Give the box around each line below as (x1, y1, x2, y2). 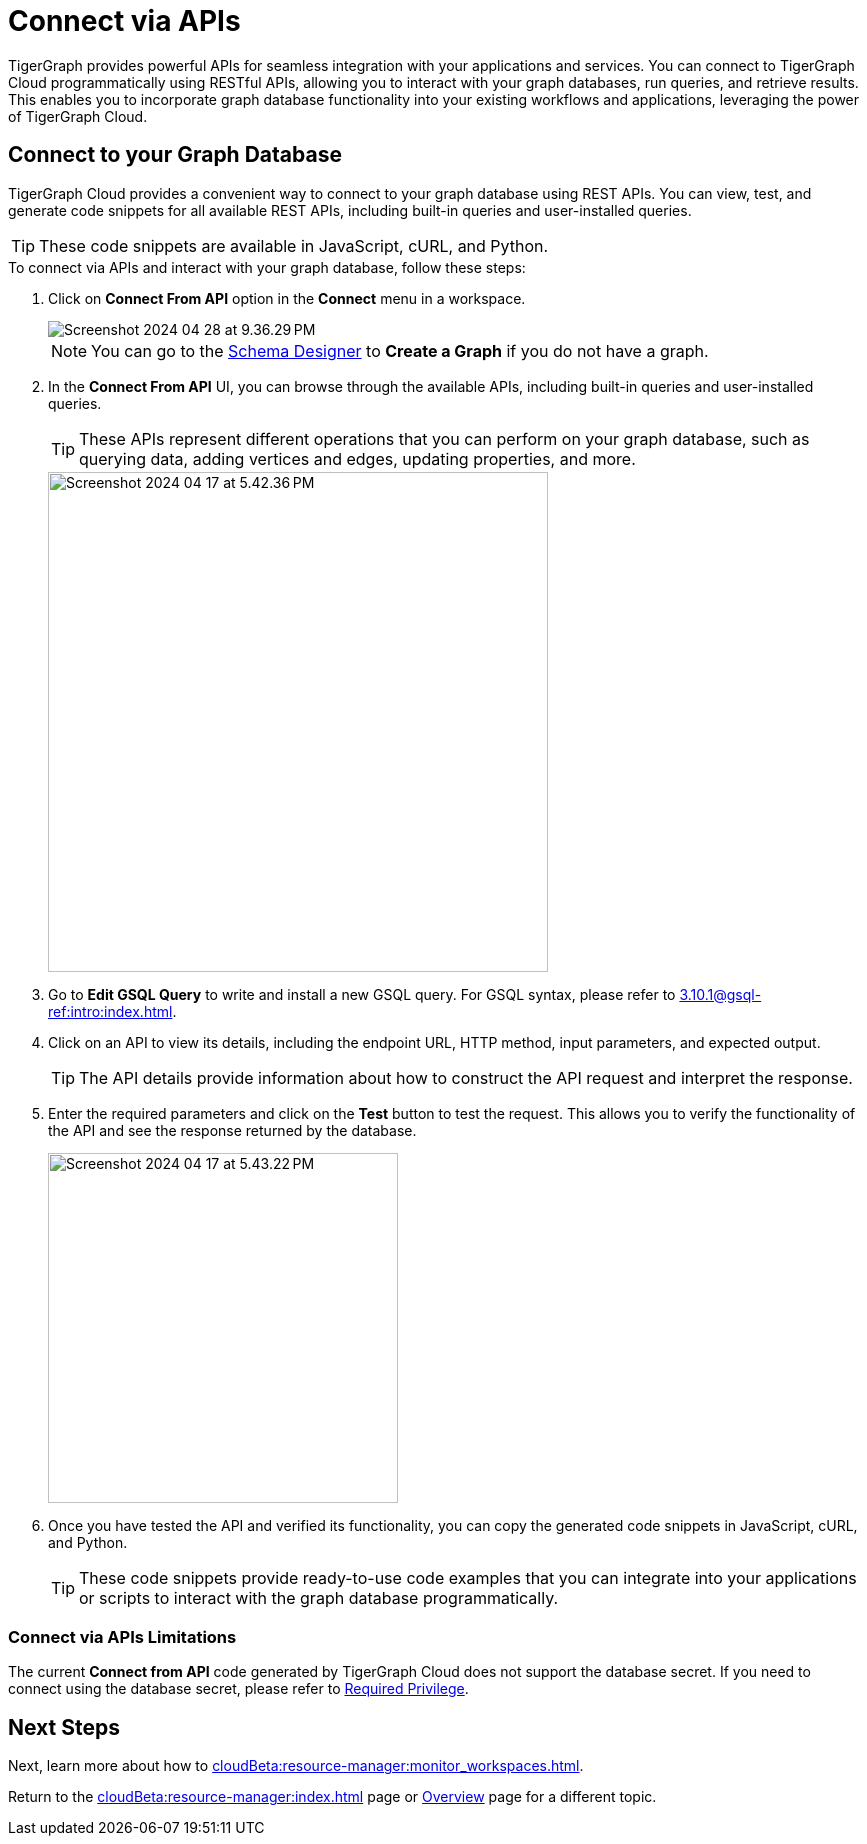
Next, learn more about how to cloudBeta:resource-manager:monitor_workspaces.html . (8, 1757, 584, 1775)
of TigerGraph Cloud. (8, 107, 148, 125)
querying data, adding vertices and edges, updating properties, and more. (79, 448, 636, 469)
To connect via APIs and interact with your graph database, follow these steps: (8, 258, 526, 276)
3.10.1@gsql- (679, 985, 762, 1003)
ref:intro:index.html (48, 1002, 173, 1020)
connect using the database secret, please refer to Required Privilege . (8, 1680, 469, 1698)
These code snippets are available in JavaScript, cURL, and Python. (39, 235, 549, 256)
